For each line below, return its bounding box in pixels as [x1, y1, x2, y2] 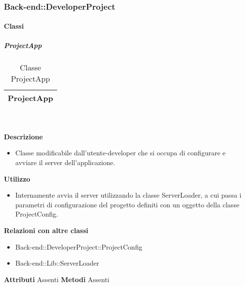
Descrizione [4, 131, 43, 141]
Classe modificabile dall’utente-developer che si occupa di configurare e [15, 148, 226, 158]
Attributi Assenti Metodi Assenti [4, 274, 109, 284]
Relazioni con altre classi [4, 225, 89, 235]
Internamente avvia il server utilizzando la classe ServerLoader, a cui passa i [15, 190, 242, 200]
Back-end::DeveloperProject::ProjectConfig [15, 241, 142, 252]
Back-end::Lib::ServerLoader [15, 258, 99, 268]
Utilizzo [4, 173, 31, 184]
